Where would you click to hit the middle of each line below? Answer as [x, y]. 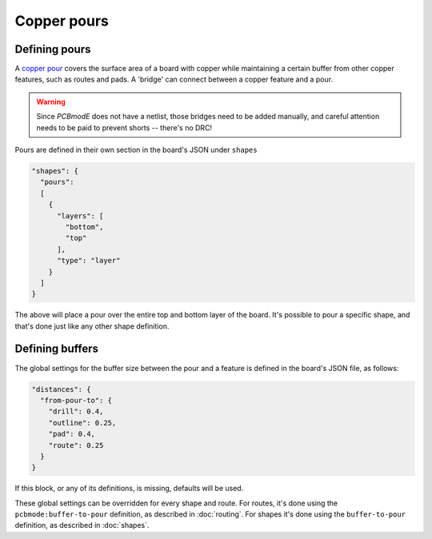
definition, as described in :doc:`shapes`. [82, 525]
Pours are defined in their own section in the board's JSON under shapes [136, 150]
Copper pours [62, 21]
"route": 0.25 [76, 445]
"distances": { [61, 389]
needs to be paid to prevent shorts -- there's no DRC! [124, 127]
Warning [51, 102]
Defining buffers [57, 349]
